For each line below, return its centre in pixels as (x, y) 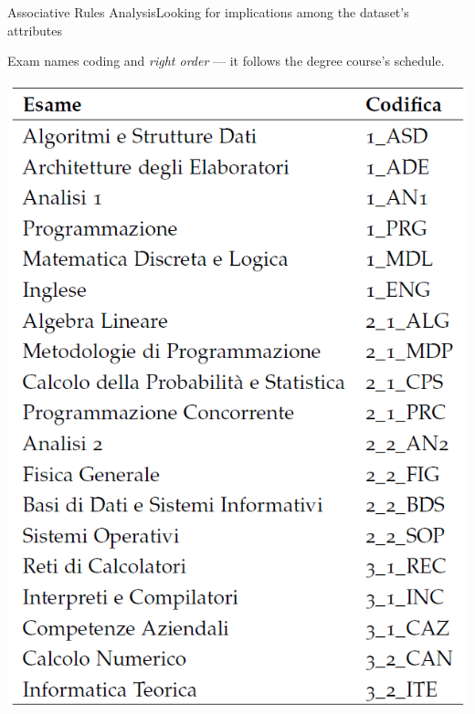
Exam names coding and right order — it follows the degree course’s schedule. (226, 61)
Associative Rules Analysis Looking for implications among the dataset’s (208, 12)
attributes (35, 30)
